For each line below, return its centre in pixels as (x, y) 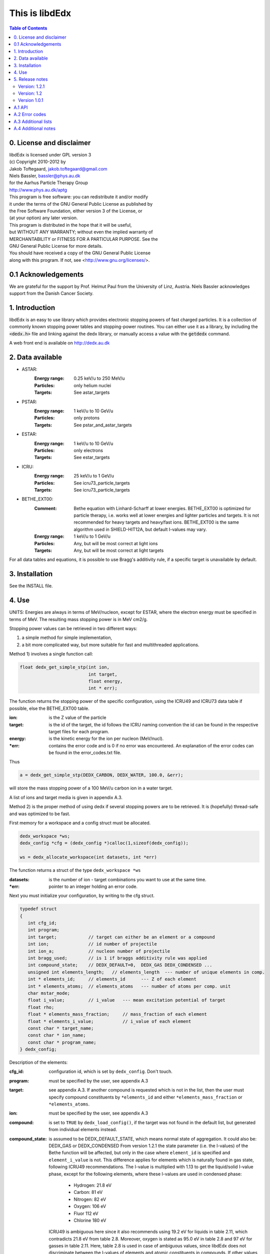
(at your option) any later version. (43, 218)
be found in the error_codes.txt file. (85, 753)
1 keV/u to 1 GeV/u (92, 536)
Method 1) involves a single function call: (51, 654)
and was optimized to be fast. (40, 814)
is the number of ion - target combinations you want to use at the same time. (128, 879)
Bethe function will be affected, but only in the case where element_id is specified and (139, 1153)
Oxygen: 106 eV (90, 1206)
